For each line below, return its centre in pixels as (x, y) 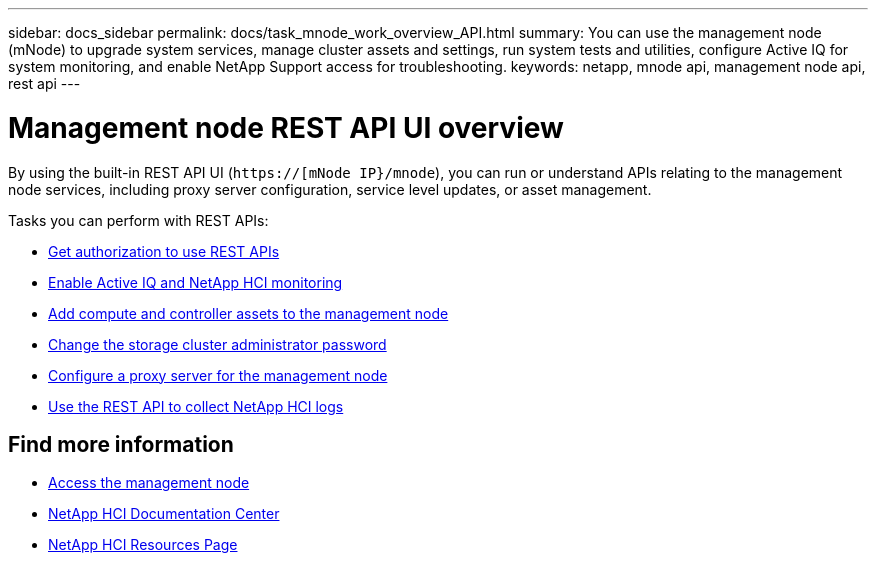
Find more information (121, 444)
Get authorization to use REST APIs (164, 251)
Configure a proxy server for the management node (218, 375)
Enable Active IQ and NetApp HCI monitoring (195, 282)
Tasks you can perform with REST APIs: (138, 220)
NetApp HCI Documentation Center (164, 514)
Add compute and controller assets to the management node (248, 313)
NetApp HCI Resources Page (143, 545)
